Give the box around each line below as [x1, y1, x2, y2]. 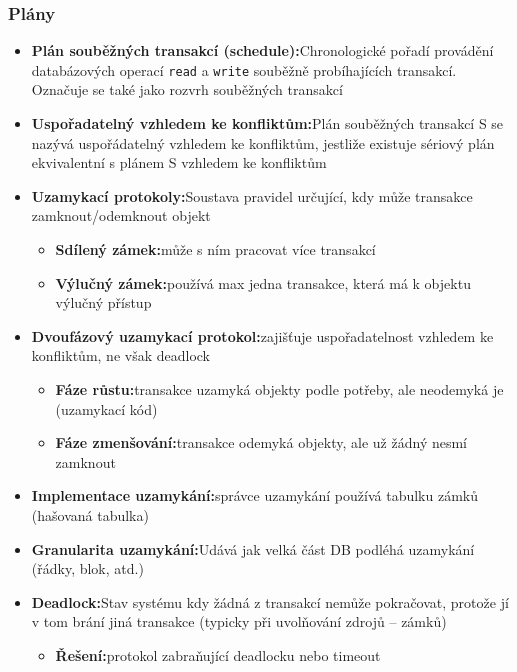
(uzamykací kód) [55, 398, 158, 419]
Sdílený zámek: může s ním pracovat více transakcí [55, 239, 376, 260]
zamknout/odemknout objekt [31, 205, 211, 226]
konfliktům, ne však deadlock [31, 345, 211, 366]
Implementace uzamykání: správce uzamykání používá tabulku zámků [31, 485, 478, 506]
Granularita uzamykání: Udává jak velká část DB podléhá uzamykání [31, 538, 475, 559]
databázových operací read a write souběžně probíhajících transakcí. [31, 59, 457, 80]
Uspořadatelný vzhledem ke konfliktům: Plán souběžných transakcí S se [31, 113, 504, 134]
